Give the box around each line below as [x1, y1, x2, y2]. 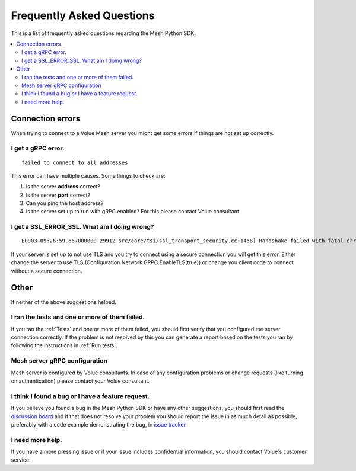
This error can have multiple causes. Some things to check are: [11, 172, 166, 179]
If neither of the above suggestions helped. [11, 298, 117, 305]
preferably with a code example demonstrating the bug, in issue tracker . [11, 421, 187, 428]
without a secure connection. [11, 267, 82, 274]
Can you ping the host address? [26, 200, 104, 207]
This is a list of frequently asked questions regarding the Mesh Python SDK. [11, 30, 196, 37]
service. [11, 456, 31, 463]
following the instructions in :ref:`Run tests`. [11, 342, 118, 349]
